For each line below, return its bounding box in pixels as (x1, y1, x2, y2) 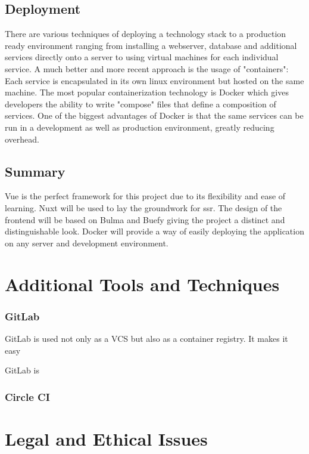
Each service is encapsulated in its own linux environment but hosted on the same (5, 74, 304, 87)
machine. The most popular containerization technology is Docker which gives (5, 86, 289, 98)
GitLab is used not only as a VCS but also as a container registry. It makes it (5, 332, 288, 344)
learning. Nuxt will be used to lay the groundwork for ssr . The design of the (5, 201, 282, 214)
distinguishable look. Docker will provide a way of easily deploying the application (5, 225, 304, 237)
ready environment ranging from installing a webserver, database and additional (5, 39, 297, 51)
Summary (5, 162, 65, 180)
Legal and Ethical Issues (5, 426, 208, 450)
